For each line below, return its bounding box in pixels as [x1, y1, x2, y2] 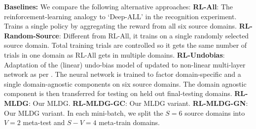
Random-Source [4, 30, 59, 40]
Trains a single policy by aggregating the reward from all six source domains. [4, 21, 237, 31]
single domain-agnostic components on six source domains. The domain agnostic [4, 78, 247, 89]
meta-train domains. [99, 117, 160, 128]
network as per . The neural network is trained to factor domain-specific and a [4, 69, 241, 79]
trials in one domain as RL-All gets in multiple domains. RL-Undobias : [4, 49, 225, 60]
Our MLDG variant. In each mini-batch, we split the [4, 107, 163, 118]
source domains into [184, 107, 245, 118]
